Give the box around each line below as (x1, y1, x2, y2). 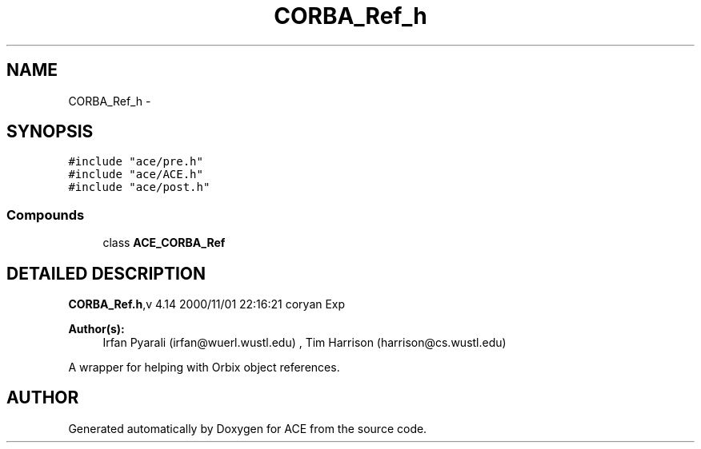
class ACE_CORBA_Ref (102, 236, 226, 250)
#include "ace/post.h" (68, 181, 210, 194)
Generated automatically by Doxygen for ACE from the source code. (68, 421, 427, 435)
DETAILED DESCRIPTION (6, 263, 206, 284)
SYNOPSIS (6, 121, 94, 142)
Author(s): (68, 322, 125, 336)
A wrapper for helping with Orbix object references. (68, 360, 340, 375)
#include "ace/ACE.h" (68, 168, 203, 181)
